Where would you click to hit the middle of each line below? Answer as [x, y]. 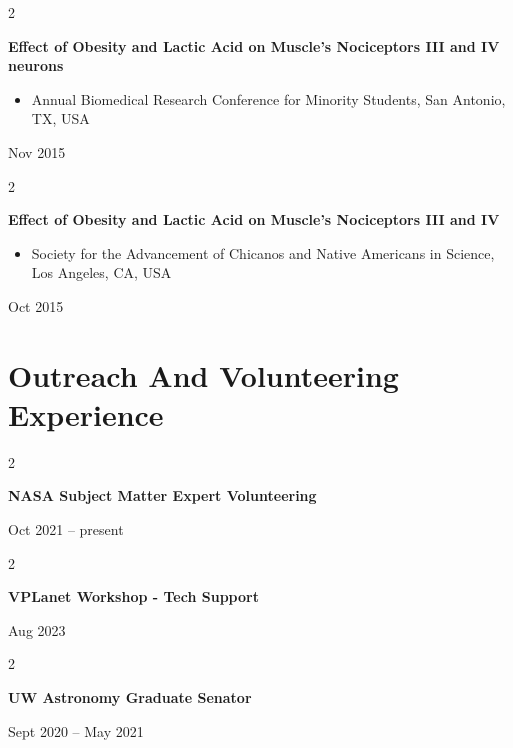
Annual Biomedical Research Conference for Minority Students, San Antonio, [268, 98]
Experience [86, 413]
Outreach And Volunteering [203, 374]
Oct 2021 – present [66, 529]
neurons [36, 65]
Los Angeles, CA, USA [101, 272]
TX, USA [60, 118]
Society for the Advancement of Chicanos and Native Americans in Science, [263, 252]
